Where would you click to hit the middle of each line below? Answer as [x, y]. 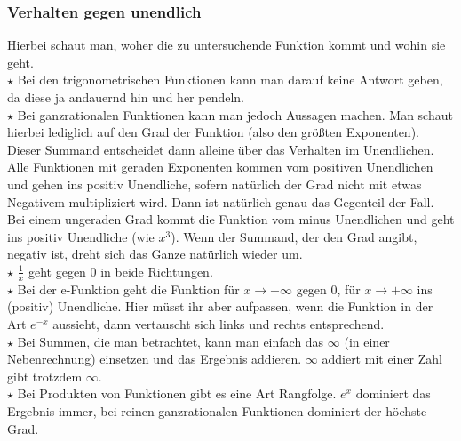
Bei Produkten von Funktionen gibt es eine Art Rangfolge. [177, 393]
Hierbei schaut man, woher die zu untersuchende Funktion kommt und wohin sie [227, 45]
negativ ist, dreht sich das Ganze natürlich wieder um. [155, 254]
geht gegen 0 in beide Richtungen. [120, 271]
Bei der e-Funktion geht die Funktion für [128, 289]
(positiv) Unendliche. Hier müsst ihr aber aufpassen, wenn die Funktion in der [220, 306]
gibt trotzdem [45, 376]
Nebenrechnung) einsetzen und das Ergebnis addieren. [155, 359]
